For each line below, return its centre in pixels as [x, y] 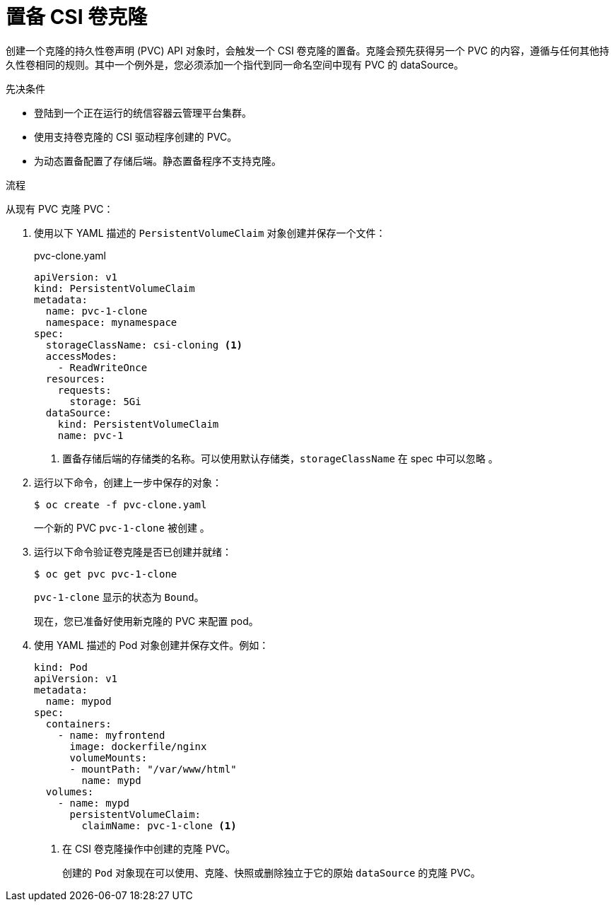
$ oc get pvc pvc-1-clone [106, 574]
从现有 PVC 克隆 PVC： [60, 209]
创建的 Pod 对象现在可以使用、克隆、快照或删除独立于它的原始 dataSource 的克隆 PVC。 [271, 872]
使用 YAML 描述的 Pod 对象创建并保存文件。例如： [152, 645]
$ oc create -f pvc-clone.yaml [121, 504]
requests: [84, 390]
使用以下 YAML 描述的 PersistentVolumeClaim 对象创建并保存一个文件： [210, 233]
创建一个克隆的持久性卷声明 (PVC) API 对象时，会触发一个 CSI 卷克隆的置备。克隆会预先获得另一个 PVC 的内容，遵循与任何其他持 [307, 50]
